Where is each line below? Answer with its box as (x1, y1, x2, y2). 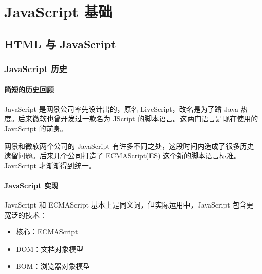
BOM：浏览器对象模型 (16, 260, 90, 271)
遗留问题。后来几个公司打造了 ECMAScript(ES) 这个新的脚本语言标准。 (4, 150, 241, 161)
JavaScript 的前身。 (4, 123, 67, 133)
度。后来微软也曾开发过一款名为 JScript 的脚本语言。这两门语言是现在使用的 (4, 113, 258, 124)
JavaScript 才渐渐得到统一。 (4, 160, 96, 170)
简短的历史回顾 (4, 84, 54, 94)
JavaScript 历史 (4, 62, 67, 75)
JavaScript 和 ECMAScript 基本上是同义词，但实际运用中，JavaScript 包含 (4, 199, 247, 210)
